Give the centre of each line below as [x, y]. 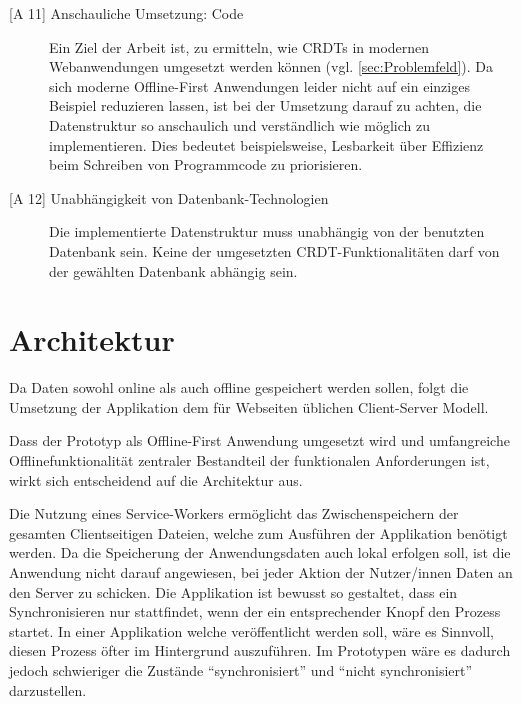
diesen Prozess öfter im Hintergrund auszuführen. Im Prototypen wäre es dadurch [260, 650]
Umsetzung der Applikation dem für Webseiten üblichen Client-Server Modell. [249, 406]
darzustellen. [48, 689]
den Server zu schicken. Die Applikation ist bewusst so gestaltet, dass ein [233, 591]
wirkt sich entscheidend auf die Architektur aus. [156, 479]
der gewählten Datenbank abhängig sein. [173, 270]
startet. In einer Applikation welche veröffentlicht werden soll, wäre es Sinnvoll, [251, 630]
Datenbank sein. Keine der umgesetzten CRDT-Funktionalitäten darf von [274, 250]
